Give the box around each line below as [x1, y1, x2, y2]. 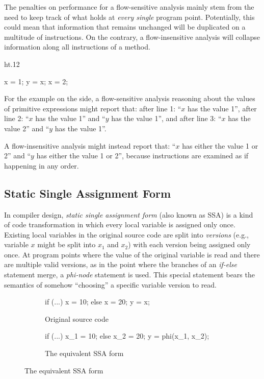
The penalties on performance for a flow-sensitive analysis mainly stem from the [4, 2, 254, 12]
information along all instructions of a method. [4, 41, 150, 52]
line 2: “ [4, 113, 29, 124]
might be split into [37, 239, 96, 250]
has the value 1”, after [188, 103, 257, 113]
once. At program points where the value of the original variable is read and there [4, 249, 260, 259]
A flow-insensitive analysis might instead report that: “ [4, 140, 176, 151]
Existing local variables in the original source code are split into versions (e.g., [4, 229, 249, 240]
